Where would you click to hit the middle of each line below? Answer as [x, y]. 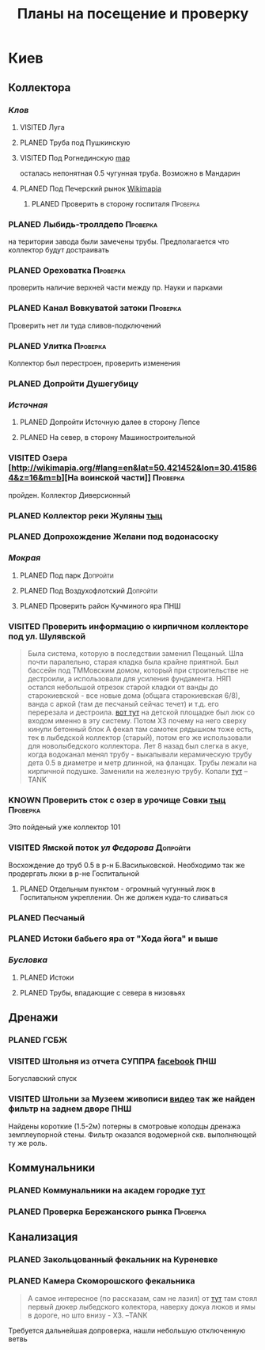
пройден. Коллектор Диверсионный [69, 495]
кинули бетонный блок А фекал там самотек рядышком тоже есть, [141, 730]
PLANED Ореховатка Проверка [67, 271]
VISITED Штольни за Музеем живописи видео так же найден [132, 1099]
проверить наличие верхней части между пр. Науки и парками [115, 288]
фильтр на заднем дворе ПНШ [70, 1109]
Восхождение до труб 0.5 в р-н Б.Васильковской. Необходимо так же [127, 865]
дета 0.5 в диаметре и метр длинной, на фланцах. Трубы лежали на [142, 763]
